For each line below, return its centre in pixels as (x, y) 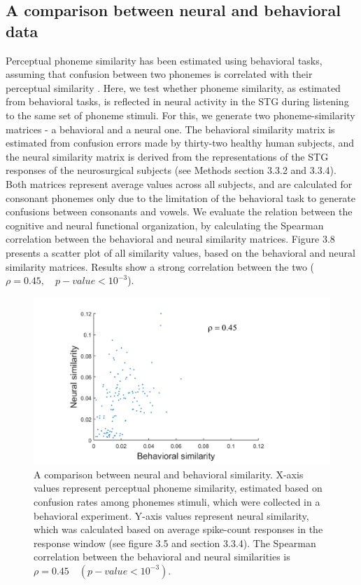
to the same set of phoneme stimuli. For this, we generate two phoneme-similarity (180, 115)
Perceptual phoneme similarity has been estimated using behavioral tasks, (164, 60)
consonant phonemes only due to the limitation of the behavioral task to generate (181, 197)
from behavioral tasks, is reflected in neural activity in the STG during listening (177, 101)
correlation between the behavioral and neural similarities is (162, 557)
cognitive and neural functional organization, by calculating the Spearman (165, 225)
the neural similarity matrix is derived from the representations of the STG (167, 156)
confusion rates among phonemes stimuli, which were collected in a (177, 501)
